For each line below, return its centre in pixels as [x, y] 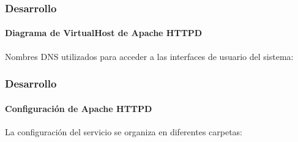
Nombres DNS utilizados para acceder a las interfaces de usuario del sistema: [149, 56]
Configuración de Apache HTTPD [79, 108]
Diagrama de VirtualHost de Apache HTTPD [104, 33]
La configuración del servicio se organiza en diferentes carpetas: [124, 131]
